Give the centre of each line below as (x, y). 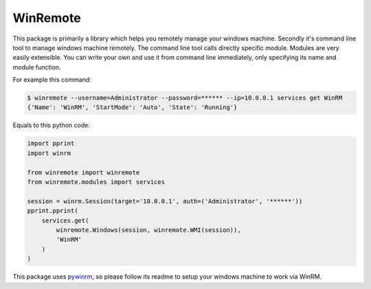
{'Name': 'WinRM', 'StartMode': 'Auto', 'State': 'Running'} (132, 107)
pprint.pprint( (53, 211)
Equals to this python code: (52, 125)
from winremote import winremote (83, 172)
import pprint (51, 143)
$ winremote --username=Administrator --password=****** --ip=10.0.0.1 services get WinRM (185, 98)
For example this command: (52, 80)
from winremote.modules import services (96, 182)
